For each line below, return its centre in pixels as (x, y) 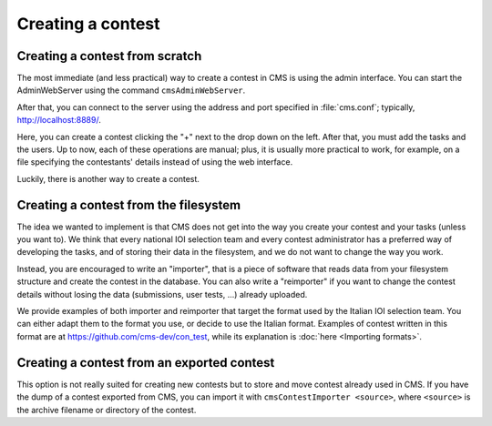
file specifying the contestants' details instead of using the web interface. (155, 162)
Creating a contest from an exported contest (146, 363)
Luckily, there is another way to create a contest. (108, 178)
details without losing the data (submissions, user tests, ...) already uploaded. (162, 294)
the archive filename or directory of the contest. (107, 410)
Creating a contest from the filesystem (129, 205)
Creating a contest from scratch (109, 56)
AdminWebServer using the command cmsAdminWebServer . (131, 90)
